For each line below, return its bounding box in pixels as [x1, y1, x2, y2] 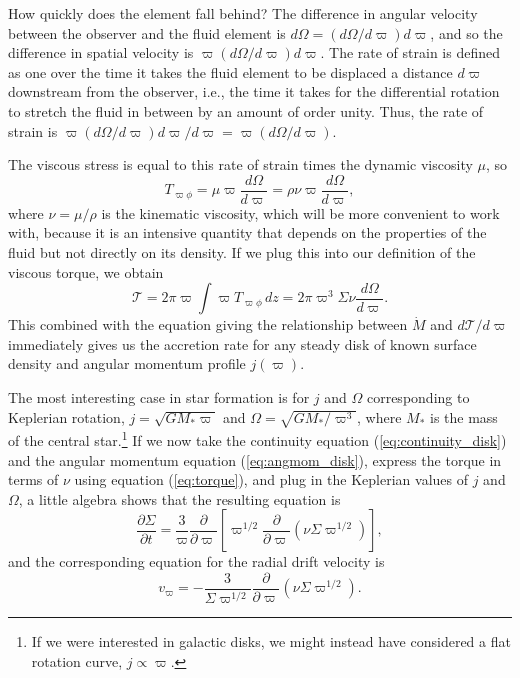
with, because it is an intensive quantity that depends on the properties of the [8, 222, 487, 243]
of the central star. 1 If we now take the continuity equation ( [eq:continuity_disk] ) [8, 427, 507, 450]
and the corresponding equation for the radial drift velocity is [8, 551, 385, 572]
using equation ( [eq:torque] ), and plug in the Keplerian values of [74, 469, 468, 490]
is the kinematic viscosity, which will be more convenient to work [101, 202, 500, 223]
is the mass [430, 406, 498, 427]
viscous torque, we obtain [8, 261, 164, 282]
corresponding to [366, 386, 470, 407]
